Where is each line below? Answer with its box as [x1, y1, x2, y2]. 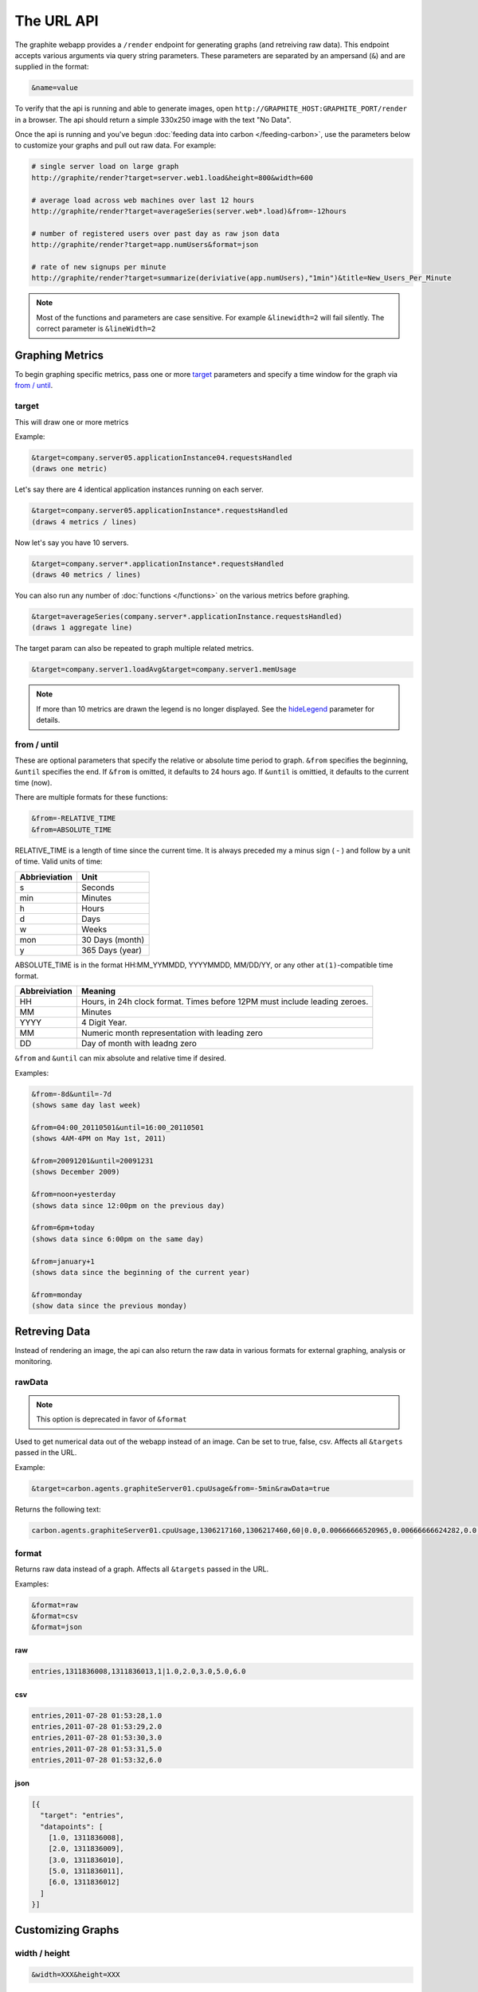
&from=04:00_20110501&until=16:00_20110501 [31, 1123, 205, 1131]
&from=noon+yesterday [31, 1190, 116, 1199]
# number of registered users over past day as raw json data [31, 229, 280, 238]
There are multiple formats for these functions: [14, 793, 169, 802]
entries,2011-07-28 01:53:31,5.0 [31, 1744, 163, 1753]
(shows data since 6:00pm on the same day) [31, 1234, 205, 1243]
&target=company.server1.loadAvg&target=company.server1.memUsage [31, 665, 296, 674]
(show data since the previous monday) [31, 1301, 187, 1311]
